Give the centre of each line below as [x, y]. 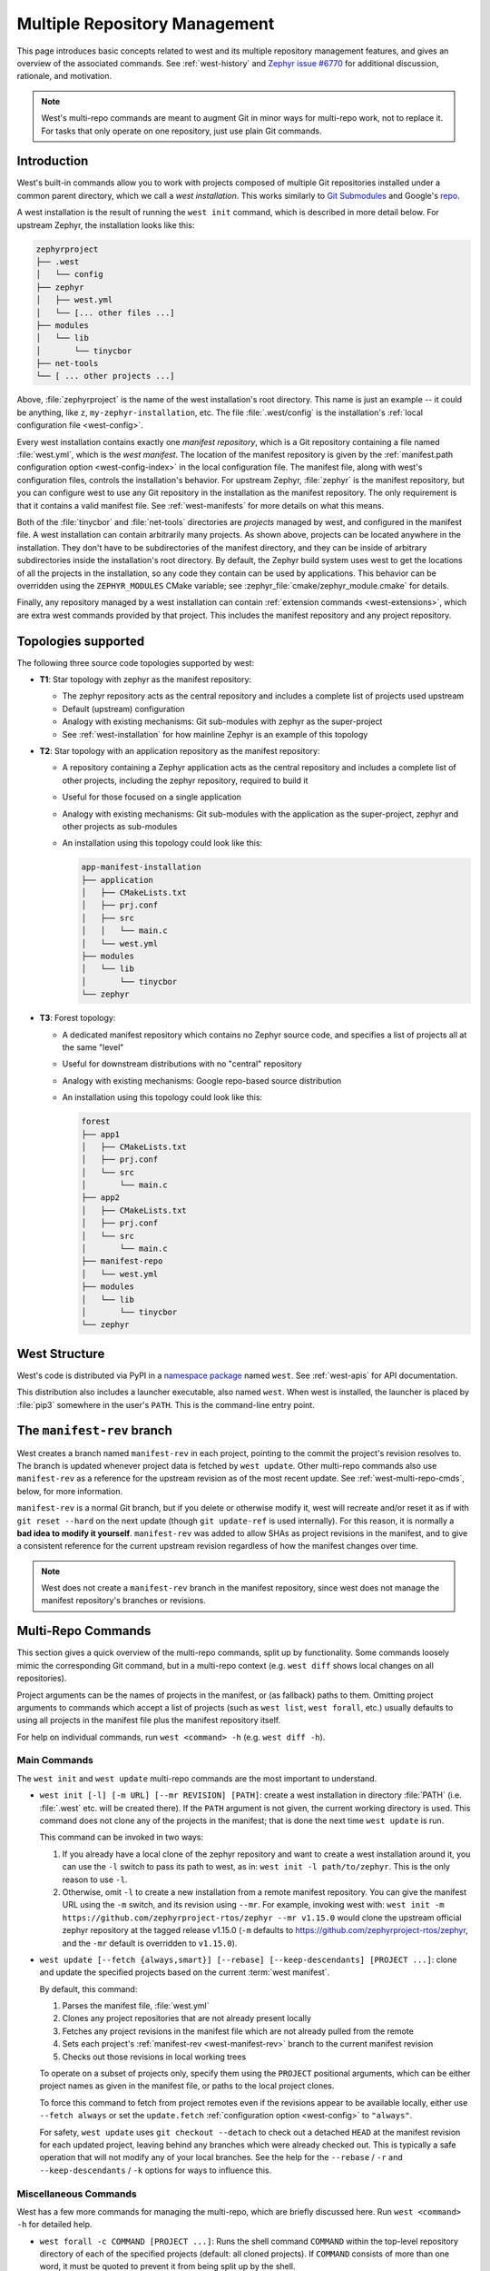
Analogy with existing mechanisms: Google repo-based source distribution [202, 1080]
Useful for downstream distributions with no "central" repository [182, 1064]
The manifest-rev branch [94, 1431]
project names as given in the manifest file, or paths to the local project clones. [187, 2086]
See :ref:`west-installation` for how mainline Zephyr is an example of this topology [215, 734]
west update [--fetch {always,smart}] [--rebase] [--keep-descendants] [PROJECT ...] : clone [248, 1959]
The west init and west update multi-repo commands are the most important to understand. [197, 1778]
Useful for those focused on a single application [152, 797]
